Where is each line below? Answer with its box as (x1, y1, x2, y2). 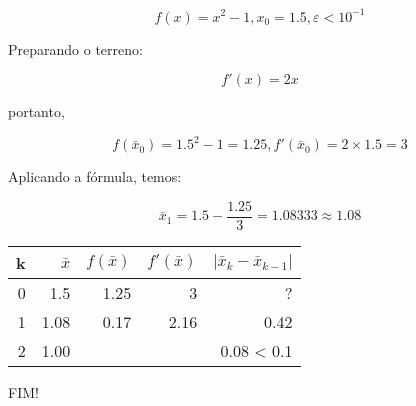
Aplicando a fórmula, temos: (8, 166, 182, 187)
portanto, (8, 101, 65, 122)
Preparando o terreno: (8, 38, 143, 59)
